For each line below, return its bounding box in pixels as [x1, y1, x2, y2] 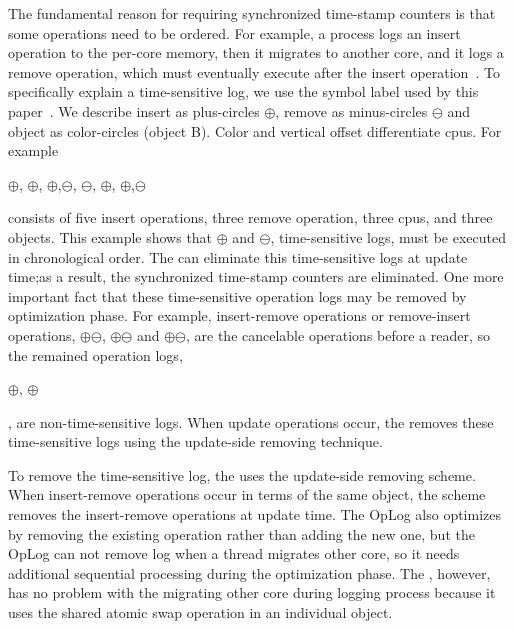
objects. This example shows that [8, 226, 213, 247]
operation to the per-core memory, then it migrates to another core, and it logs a [8, 42, 504, 63]
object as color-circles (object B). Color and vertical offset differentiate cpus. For [8, 120, 502, 141]
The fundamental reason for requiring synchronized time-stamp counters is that [8, 3, 496, 23]
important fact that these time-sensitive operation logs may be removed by [8, 285, 467, 306]
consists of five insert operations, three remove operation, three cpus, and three [8, 207, 493, 228]
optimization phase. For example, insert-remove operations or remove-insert [8, 305, 471, 326]
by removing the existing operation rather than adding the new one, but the [8, 523, 475, 544]
